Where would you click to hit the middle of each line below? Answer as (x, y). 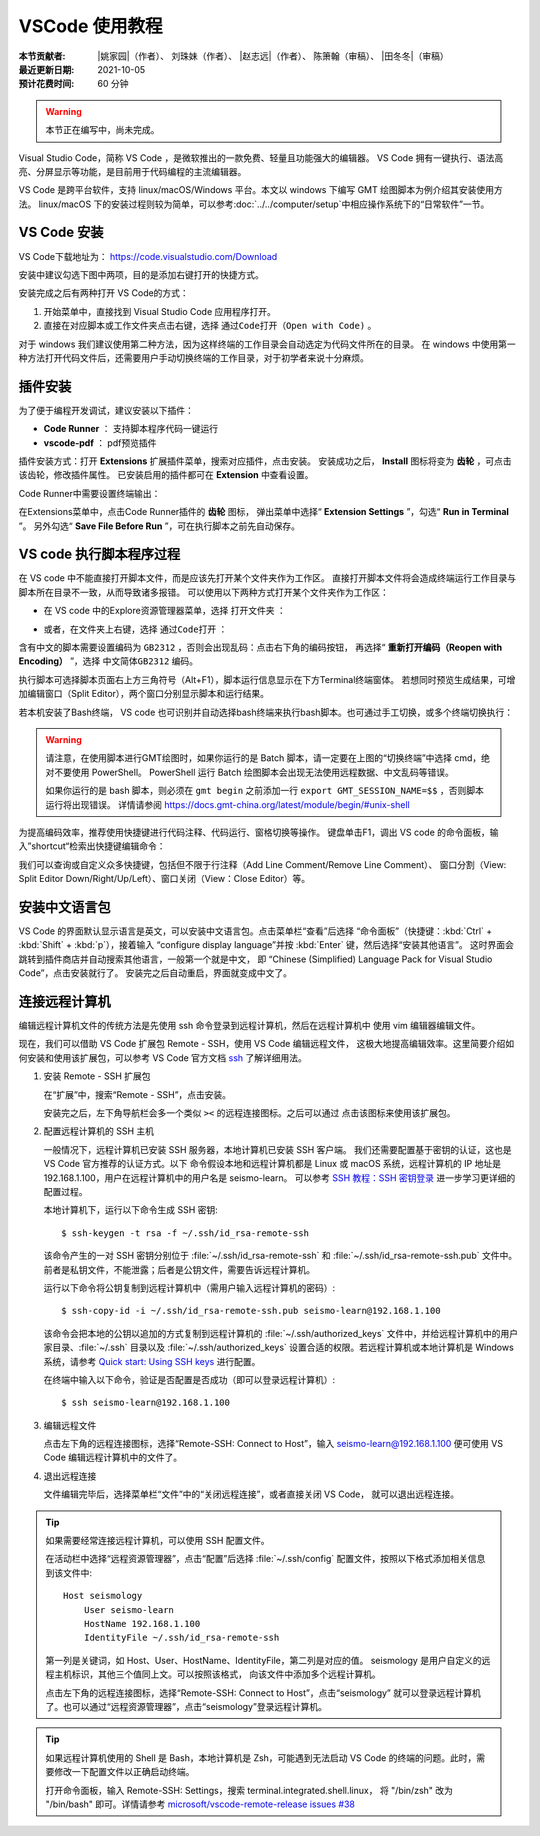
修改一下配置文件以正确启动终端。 (124, 1772)
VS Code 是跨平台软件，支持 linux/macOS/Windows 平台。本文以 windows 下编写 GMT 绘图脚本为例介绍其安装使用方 (261, 190)
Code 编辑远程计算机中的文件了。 (113, 1457)
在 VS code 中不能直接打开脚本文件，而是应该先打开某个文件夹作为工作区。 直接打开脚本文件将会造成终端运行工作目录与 (267, 578)
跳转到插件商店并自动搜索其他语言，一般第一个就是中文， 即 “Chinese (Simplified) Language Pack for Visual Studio (255, 959)
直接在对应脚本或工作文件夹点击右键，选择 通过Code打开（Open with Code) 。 (210, 326)
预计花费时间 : (46, 84)
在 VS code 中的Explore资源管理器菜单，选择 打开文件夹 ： (165, 611)
